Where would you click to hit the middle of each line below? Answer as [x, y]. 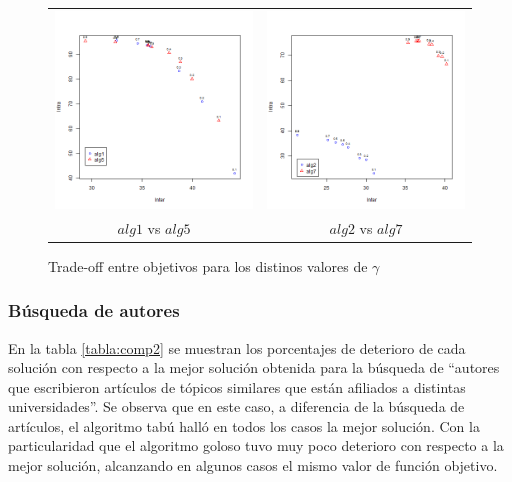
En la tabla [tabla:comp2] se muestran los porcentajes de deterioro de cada [237, 347]
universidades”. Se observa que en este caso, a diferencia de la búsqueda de [236, 406]
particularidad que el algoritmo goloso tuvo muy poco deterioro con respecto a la [256, 445]
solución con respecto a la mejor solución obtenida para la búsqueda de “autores [254, 367]
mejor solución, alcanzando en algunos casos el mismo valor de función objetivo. [253, 465]
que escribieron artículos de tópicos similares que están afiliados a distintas [237, 386]
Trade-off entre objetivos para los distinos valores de [208, 265]
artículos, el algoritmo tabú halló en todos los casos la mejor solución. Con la [244, 425]
